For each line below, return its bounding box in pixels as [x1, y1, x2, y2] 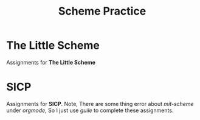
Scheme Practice [58, 4, 147, 18]
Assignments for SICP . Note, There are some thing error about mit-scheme [6, 100, 194, 107]
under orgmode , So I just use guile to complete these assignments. [6, 107, 174, 114]
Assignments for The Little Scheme [6, 58, 96, 66]
